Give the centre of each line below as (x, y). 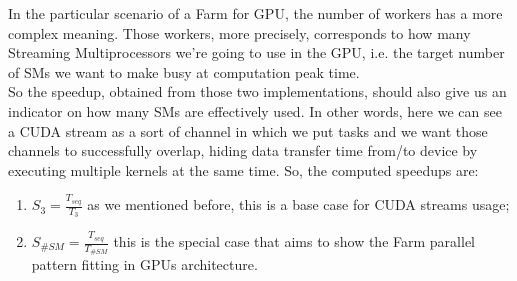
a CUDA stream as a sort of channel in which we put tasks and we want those (248, 130)
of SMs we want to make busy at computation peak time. (184, 71)
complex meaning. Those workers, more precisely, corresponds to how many (239, 32)
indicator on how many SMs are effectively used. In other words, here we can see (255, 110)
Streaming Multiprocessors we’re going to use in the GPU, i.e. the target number (256, 52)
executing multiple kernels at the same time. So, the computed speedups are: (243, 169)
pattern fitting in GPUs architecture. (144, 264)
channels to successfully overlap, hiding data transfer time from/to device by (243, 150)
